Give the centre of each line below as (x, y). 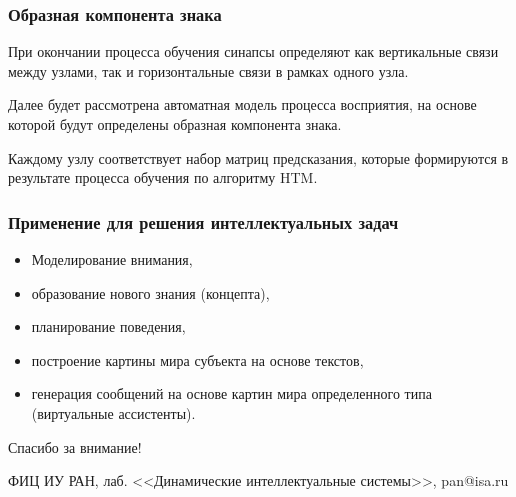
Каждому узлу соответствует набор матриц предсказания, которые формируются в (258, 157)
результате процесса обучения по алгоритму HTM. (163, 177)
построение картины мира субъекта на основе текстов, (197, 359)
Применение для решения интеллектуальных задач (203, 221)
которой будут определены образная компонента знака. (175, 124)
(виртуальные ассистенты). (113, 412)
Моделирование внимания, (112, 259)
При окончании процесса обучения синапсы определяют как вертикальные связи (253, 51)
